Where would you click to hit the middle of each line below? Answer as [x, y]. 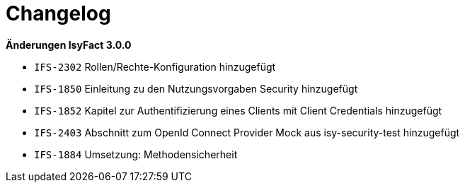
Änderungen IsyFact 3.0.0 [69, 45]
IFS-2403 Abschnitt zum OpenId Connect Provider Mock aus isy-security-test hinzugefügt [247, 132]
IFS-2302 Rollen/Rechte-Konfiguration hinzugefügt [155, 66]
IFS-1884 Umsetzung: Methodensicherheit [136, 154]
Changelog [58, 13]
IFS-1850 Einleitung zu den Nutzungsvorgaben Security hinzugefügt [196, 88]
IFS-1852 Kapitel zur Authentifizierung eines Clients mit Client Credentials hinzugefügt [238, 110]
